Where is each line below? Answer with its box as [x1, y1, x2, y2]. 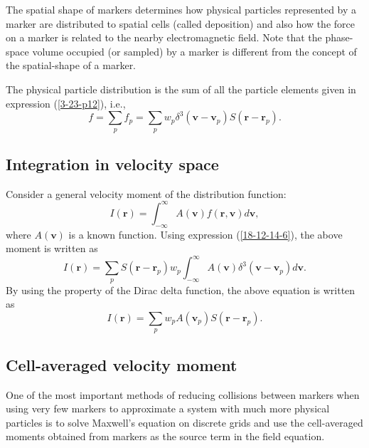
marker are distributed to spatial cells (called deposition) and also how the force [6, 16, 355, 31]
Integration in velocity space [6, 152, 219, 174]
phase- [325, 30, 353, 45]
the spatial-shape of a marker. [6, 58, 137, 73]
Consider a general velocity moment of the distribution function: [6, 186, 287, 201]
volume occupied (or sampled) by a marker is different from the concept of [32, 43, 357, 58]
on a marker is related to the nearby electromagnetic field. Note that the [6, 30, 322, 45]
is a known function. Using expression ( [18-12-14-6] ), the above [68, 226, 343, 241]
